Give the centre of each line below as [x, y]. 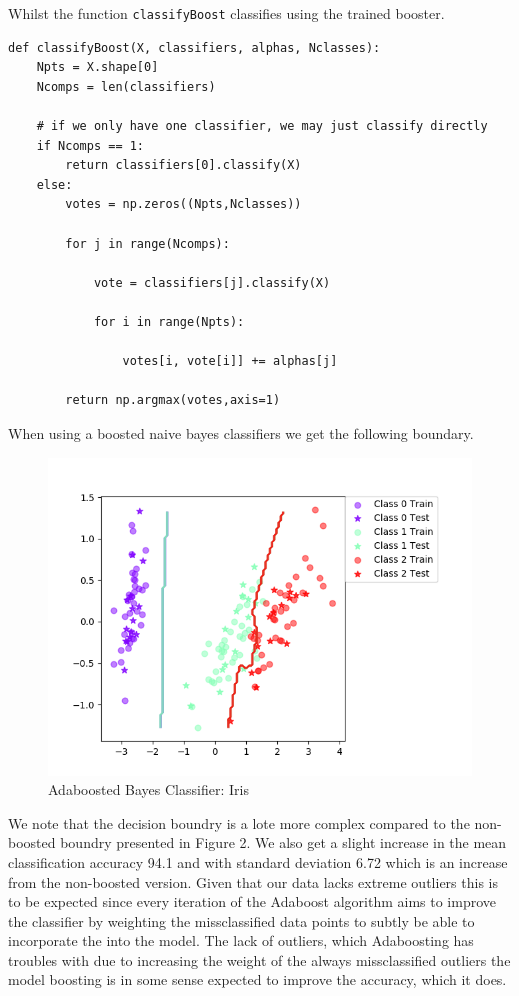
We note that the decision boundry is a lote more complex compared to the [239, 822]
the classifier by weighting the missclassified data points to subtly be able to [241, 920]
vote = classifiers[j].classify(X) [212, 282]
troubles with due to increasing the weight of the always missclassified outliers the [259, 959]
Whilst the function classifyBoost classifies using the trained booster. [226, 13]
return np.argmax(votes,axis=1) [173, 400]
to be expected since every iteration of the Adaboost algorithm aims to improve [252, 901]
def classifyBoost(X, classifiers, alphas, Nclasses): [194, 47]
